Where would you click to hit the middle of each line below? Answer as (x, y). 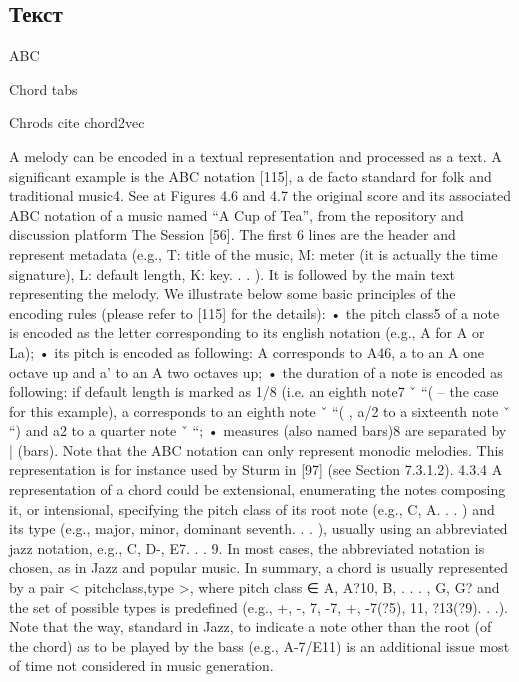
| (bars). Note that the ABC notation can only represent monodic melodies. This (256, 449)
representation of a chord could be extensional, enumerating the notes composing (257, 489)
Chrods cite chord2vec (77, 122)
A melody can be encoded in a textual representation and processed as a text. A (255, 155)
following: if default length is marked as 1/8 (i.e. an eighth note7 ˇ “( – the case (254, 391)
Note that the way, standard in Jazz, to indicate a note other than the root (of (250, 626)
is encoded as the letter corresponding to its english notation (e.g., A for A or (247, 332)
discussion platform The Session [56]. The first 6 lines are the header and (232, 234)
